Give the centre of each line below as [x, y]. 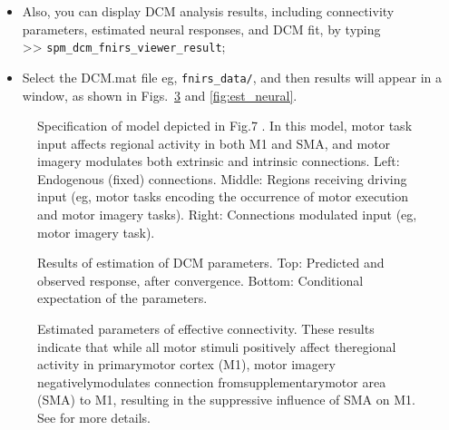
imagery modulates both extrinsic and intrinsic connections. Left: [219, 161]
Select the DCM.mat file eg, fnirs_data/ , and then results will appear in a [232, 77]
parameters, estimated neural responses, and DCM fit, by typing [201, 29]
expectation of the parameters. [122, 298]
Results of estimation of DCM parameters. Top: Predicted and [211, 263]
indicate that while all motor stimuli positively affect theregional [217, 346]
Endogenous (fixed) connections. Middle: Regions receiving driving [222, 178]
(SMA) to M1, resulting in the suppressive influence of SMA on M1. [226, 400]
